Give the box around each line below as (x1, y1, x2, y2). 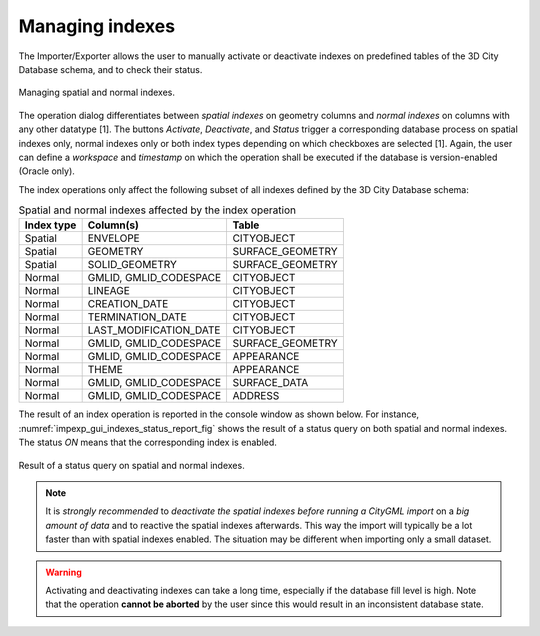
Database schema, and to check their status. (18, 63, 203, 75)
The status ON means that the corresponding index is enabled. (18, 436, 277, 449)
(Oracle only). (18, 165, 75, 177)
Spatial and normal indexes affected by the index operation (18, 203, 297, 217)
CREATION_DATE (87, 297, 169, 311)
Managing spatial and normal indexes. (18, 86, 175, 99)
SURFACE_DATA (232, 376, 309, 390)
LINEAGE (87, 284, 130, 298)
